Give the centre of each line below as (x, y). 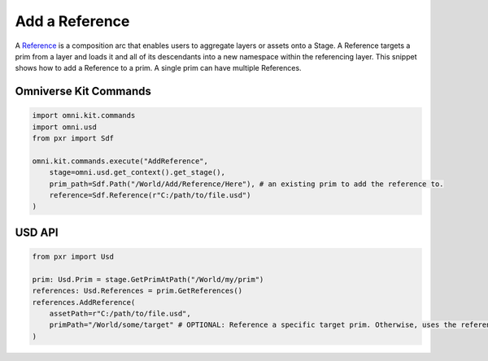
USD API (37, 232)
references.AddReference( (84, 302)
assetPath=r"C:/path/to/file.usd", (120, 313)
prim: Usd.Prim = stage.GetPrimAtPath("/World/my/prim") (148, 279)
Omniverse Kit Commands (83, 91)
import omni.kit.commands (84, 115)
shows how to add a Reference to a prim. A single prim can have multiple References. (158, 68)
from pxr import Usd (73, 257)
